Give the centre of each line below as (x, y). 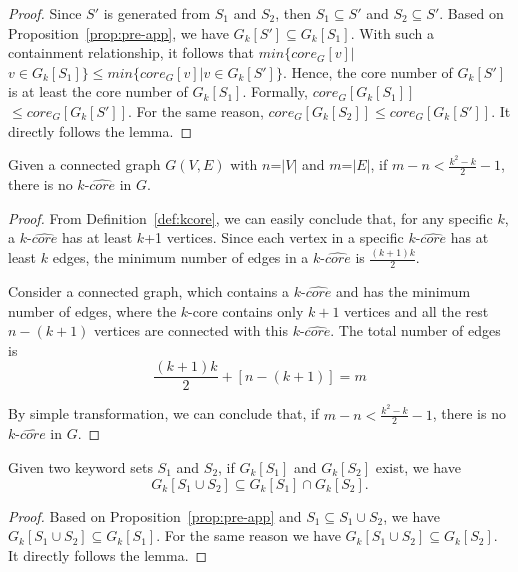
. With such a (392, 32)
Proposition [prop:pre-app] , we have (118, 32)
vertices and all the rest (416, 310)
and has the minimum (403, 290)
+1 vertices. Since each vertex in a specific (274, 237)
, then (293, 13)
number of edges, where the (92, 310)
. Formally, (275, 91)
